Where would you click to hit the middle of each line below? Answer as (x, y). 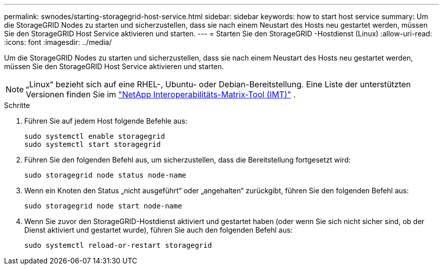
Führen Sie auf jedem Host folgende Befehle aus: (106, 121)
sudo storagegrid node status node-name (105, 175)
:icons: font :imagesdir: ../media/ (58, 42)
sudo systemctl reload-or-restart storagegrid (118, 245)
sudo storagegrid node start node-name (103, 206)
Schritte (17, 105)
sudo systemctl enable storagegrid (95, 136)
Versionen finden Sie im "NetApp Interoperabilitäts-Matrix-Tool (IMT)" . (161, 94)
